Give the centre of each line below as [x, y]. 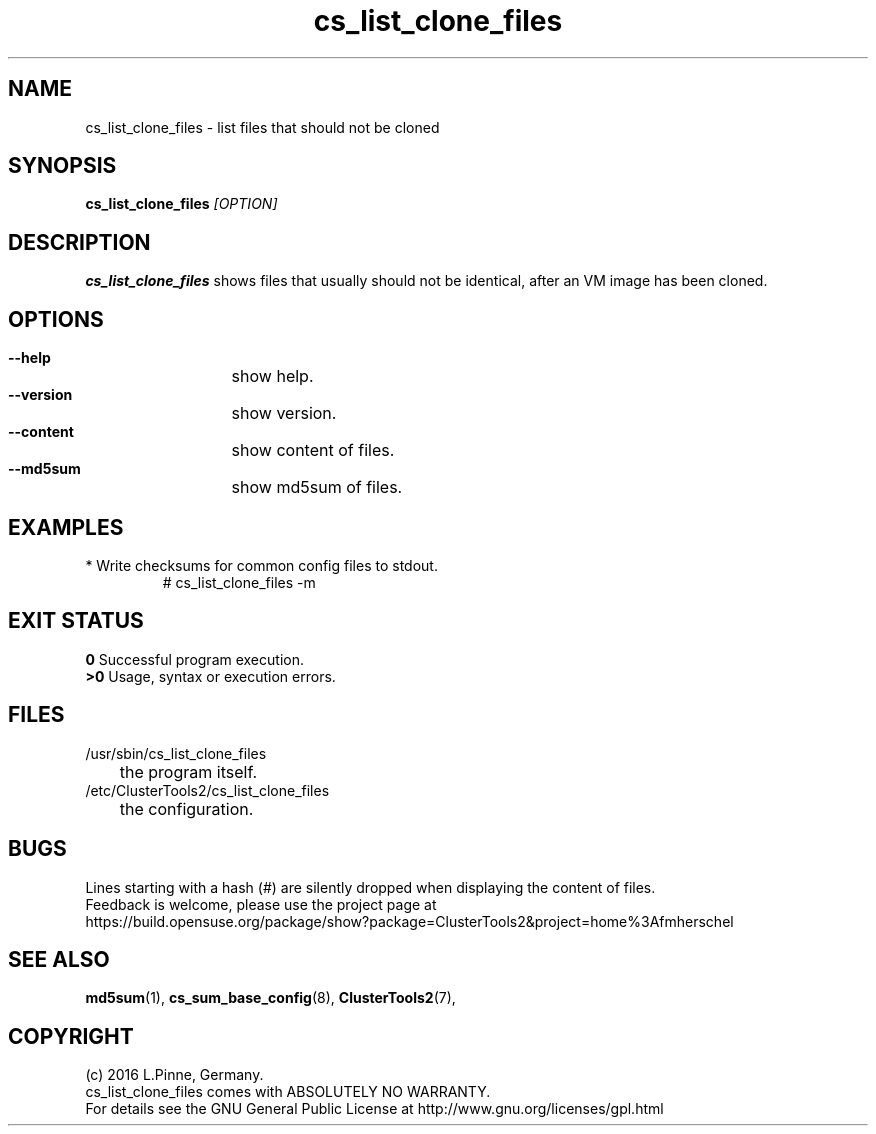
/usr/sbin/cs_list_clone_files [176, 753]
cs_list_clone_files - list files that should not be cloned [262, 127]
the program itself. [188, 771]
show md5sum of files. [317, 487]
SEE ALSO [59, 959]
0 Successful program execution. [194, 659]
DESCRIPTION [79, 242]
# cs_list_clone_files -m [239, 582]
